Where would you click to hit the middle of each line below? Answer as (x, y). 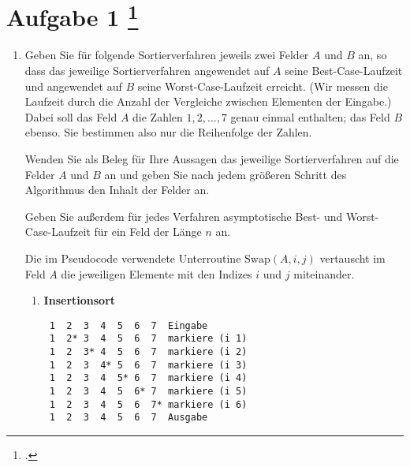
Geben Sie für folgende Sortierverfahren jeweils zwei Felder (167, 55)
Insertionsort (80, 300)
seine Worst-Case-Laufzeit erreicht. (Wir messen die (263, 86)
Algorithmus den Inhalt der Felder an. (117, 190)
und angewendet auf (73, 86)
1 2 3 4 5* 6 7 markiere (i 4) (148, 378)
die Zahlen (158, 116)
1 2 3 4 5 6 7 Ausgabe (129, 418)
